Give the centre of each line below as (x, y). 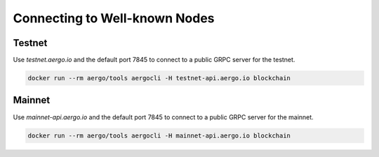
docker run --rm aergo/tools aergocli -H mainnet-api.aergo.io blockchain (159, 135)
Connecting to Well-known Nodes (114, 18)
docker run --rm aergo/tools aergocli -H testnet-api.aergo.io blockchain (159, 78)
